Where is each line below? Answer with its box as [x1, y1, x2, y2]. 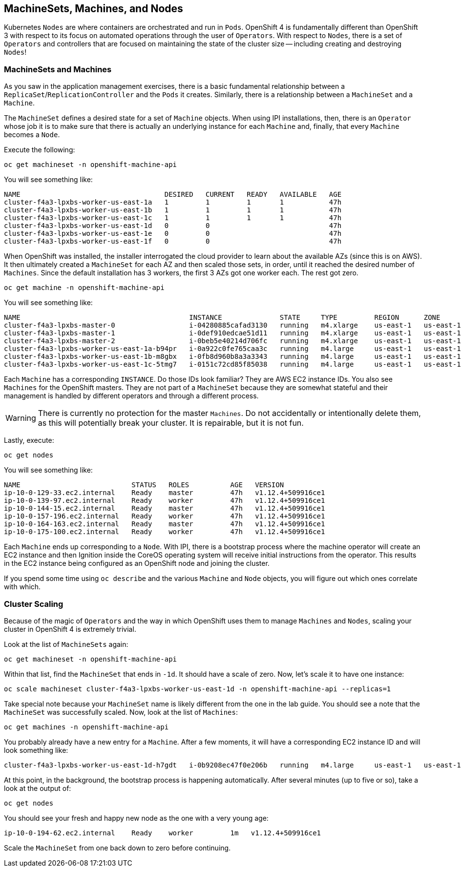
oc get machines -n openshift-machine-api [4, 723, 169, 731]
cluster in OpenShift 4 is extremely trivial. [4, 624, 136, 633]
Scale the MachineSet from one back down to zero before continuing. [4, 843, 231, 852]
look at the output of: [4, 784, 71, 792]
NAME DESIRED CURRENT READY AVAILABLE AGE [4, 190, 342, 199]
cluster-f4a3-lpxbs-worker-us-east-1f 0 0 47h [4, 237, 342, 246]
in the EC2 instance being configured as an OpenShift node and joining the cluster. [4, 559, 270, 568]
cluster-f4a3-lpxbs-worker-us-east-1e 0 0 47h [4, 229, 342, 238]
